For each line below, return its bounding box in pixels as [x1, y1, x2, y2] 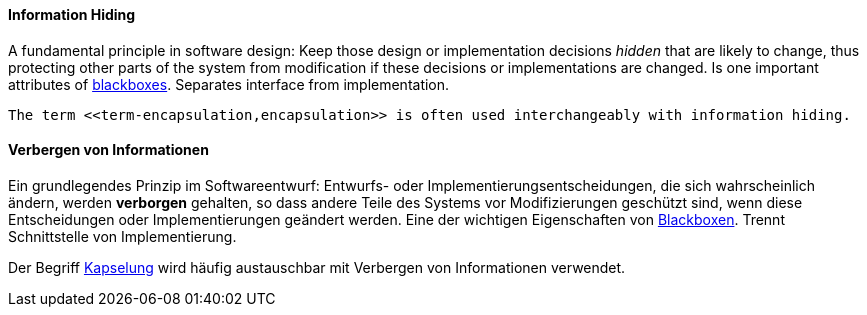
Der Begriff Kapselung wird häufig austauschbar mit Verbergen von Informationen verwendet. [8, 258, 626, 276]
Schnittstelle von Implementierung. [8, 227, 237, 245]
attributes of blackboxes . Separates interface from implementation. [8, 75, 450, 93]
